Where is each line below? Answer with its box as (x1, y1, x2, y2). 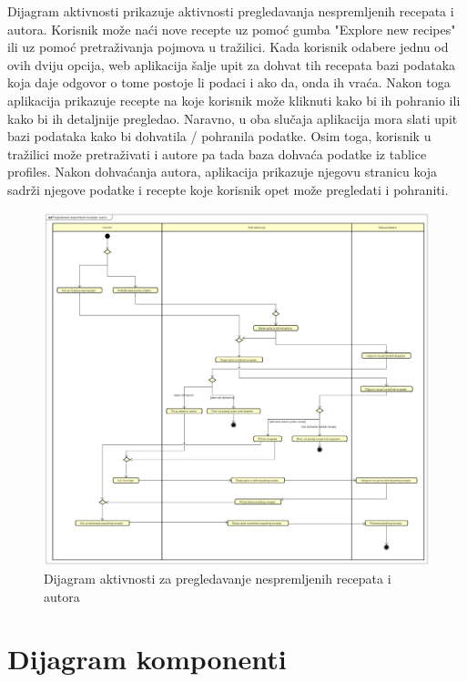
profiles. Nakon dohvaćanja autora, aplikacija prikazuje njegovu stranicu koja (7, 162, 438, 181)
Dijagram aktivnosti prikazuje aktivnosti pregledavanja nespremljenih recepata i (7, 2, 454, 20)
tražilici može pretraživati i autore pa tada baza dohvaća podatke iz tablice (7, 144, 427, 163)
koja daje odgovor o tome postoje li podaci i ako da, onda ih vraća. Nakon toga (7, 73, 451, 92)
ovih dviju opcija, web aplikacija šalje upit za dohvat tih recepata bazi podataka (7, 55, 456, 74)
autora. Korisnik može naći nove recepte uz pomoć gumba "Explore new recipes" (7, 19, 456, 38)
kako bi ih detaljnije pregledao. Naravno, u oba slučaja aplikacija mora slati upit (7, 108, 458, 127)
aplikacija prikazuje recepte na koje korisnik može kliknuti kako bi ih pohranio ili (7, 90, 461, 109)
